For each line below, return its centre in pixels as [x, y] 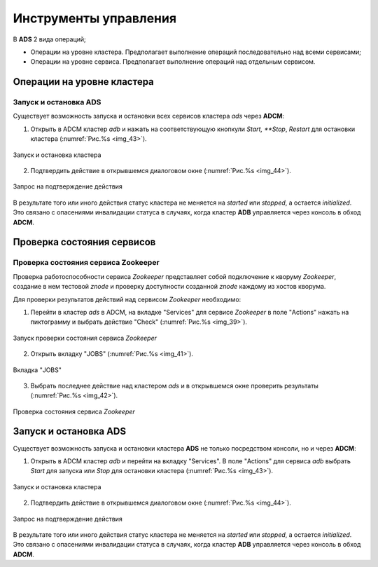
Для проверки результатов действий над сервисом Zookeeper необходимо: [127, 299]
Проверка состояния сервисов [84, 242]
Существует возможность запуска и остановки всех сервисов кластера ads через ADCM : [149, 116]
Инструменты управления [95, 18]
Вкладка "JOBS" [37, 370]
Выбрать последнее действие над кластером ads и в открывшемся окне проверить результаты [174, 385]
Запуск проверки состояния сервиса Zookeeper [85, 338]
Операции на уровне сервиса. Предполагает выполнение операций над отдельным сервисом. [173, 62]
